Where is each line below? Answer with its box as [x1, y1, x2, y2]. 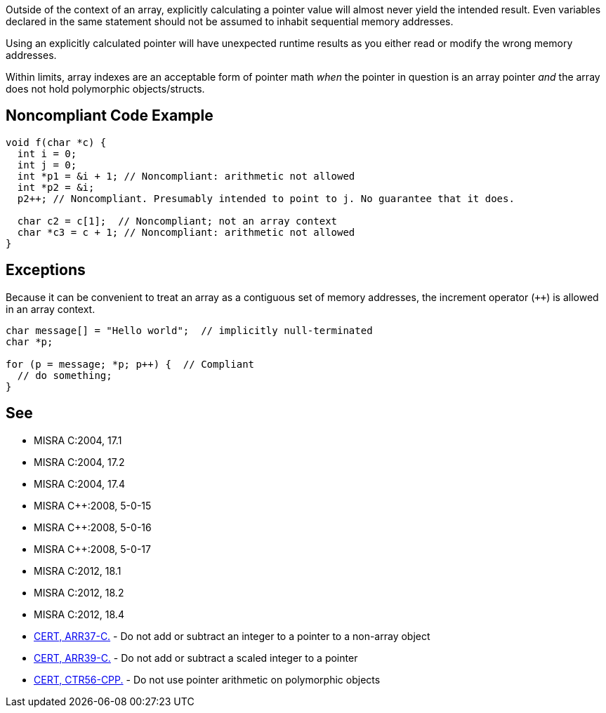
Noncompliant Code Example [6, 107, 213, 125]
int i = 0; [17, 147, 77, 159]
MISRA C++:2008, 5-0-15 [34, 499, 152, 512]
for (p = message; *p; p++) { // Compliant [6, 358, 255, 370]
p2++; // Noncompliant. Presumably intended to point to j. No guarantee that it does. [17, 192, 515, 204]
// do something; [17, 369, 112, 381]
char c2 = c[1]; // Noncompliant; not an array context [17, 215, 338, 227]
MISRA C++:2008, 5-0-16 [34, 521, 152, 533]
